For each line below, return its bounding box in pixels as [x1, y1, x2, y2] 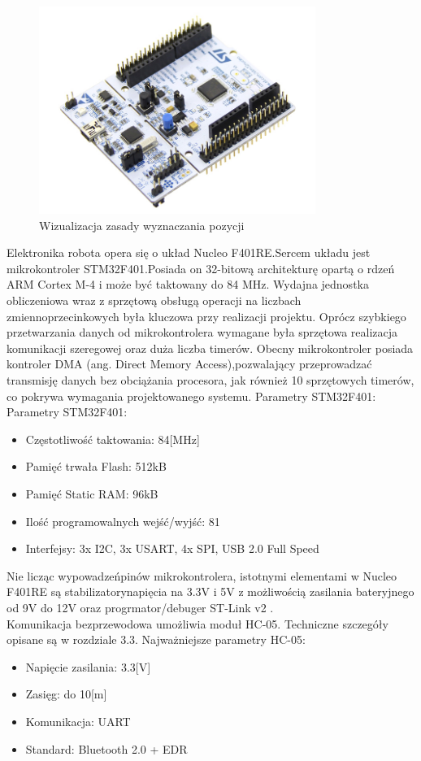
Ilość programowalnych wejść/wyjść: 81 [25, 512, 220, 529]
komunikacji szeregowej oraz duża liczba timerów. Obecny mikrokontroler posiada [7, 339, 414, 356]
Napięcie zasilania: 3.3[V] [25, 658, 151, 675]
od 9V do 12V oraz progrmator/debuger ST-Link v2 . [7, 598, 274, 615]
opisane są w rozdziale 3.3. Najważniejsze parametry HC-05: [7, 631, 306, 648]
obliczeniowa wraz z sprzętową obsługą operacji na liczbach [7, 292, 302, 309]
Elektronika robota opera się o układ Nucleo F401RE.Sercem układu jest [7, 244, 371, 261]
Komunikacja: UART [25, 712, 131, 729]
